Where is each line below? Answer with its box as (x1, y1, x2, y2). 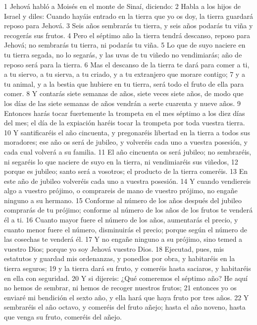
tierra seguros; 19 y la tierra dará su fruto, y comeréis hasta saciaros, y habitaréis (4, 263, 251, 273)
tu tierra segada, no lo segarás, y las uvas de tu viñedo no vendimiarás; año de (4, 49, 242, 59)
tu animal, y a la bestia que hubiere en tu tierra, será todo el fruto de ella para (4, 78, 244, 89)
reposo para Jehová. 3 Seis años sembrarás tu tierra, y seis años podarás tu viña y (4, 20, 253, 31)
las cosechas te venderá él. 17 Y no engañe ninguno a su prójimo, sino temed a (4, 234, 243, 244)
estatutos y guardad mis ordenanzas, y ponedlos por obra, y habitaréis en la (4, 253, 235, 264)
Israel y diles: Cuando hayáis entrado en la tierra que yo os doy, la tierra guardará (4, 10, 254, 21)
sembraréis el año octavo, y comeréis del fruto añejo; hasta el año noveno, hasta (4, 302, 246, 312)
